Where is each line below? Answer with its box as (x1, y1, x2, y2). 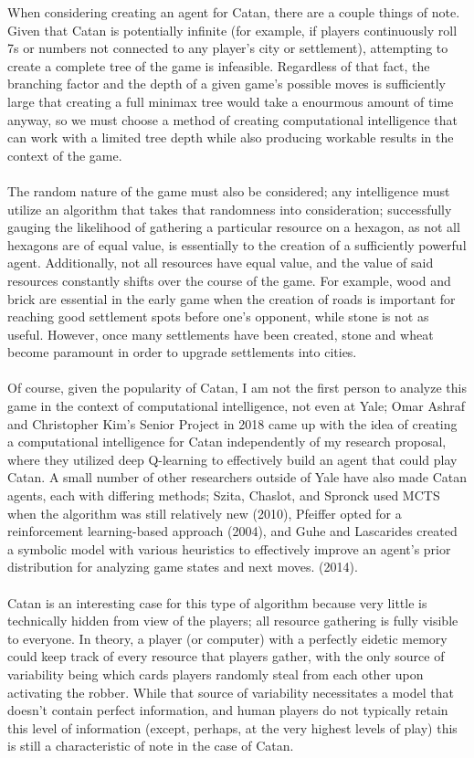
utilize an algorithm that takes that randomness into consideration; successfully (7, 199, 452, 218)
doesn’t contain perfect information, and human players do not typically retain (7, 700, 448, 720)
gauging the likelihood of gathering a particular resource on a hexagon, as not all (7, 217, 460, 237)
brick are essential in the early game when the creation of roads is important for (7, 289, 456, 308)
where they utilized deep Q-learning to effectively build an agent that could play (7, 449, 458, 468)
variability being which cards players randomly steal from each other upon (7, 664, 424, 683)
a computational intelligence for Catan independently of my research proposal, (7, 432, 447, 451)
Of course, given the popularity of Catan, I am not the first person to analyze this (7, 378, 467, 397)
